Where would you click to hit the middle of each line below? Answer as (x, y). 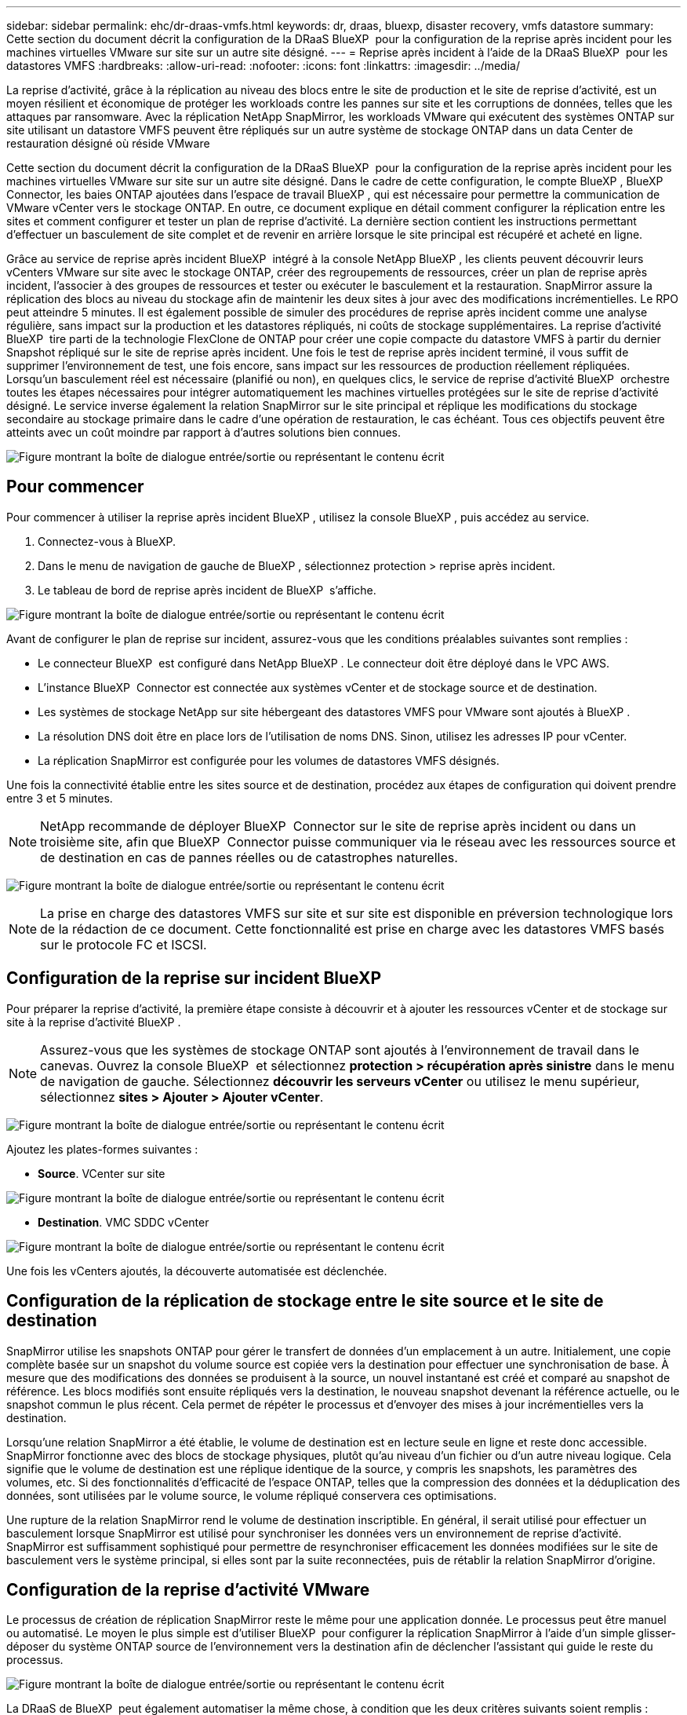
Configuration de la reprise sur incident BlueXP (194, 978)
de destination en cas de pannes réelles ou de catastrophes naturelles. (249, 857)
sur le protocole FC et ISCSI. (124, 944)
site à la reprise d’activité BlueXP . (94, 1022)
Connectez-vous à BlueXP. (107, 541)
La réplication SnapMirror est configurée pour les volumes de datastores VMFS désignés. (269, 760)
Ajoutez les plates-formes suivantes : (102, 1149)
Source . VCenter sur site (102, 1173)
